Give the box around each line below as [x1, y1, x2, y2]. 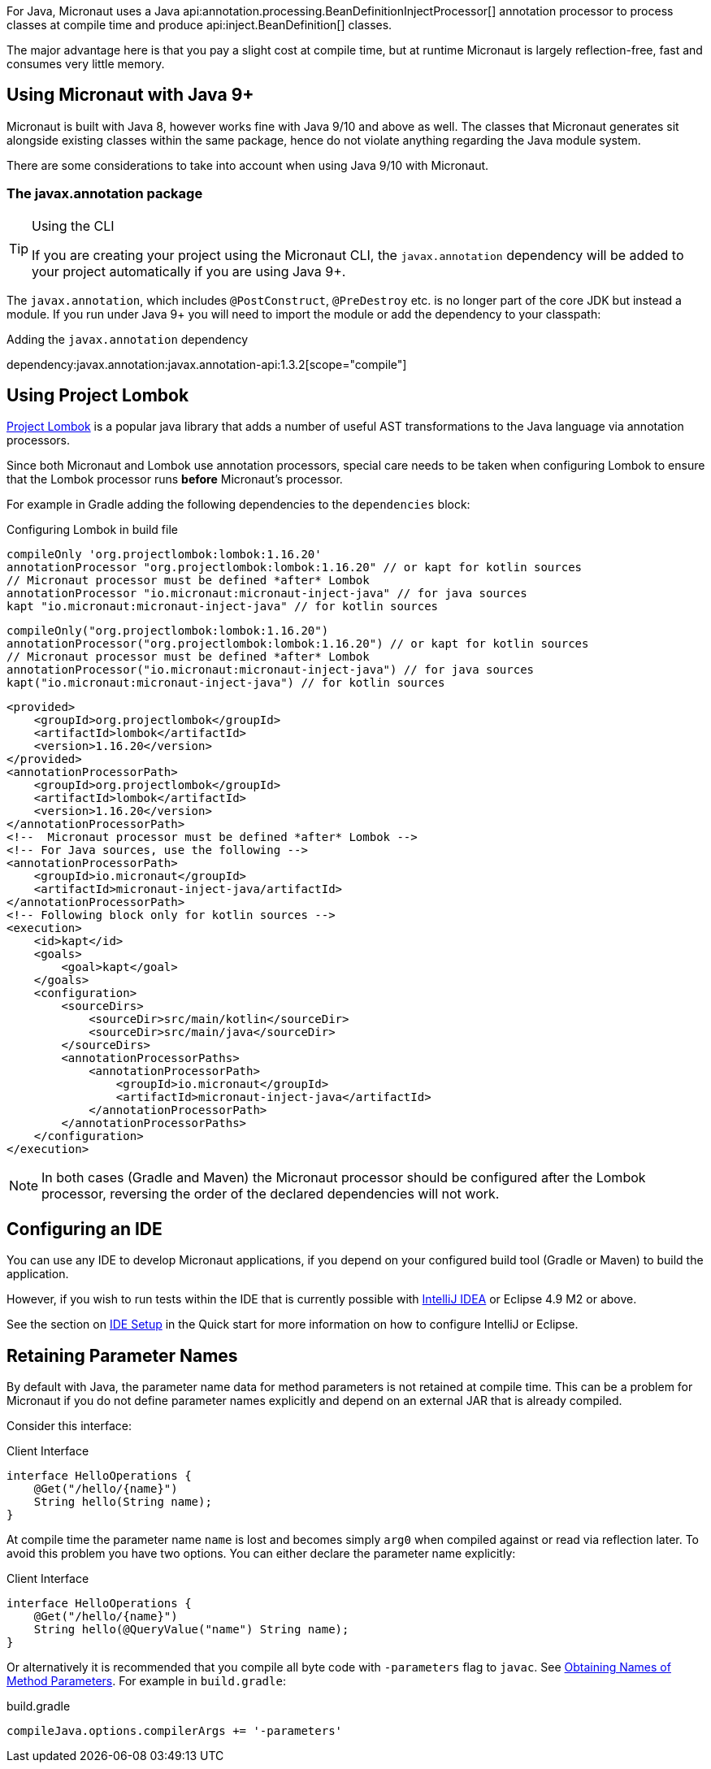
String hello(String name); [33, 1495, 212, 1509]
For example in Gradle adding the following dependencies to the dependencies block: [7, 497, 470, 512]
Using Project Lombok [7, 385, 189, 406]
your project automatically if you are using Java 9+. [32, 262, 346, 280]
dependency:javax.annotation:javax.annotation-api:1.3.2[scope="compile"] [7, 357, 407, 371]
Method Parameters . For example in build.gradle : [7, 1674, 286, 1689]
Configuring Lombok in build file [7, 522, 178, 537]
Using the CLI [32, 217, 115, 234]
